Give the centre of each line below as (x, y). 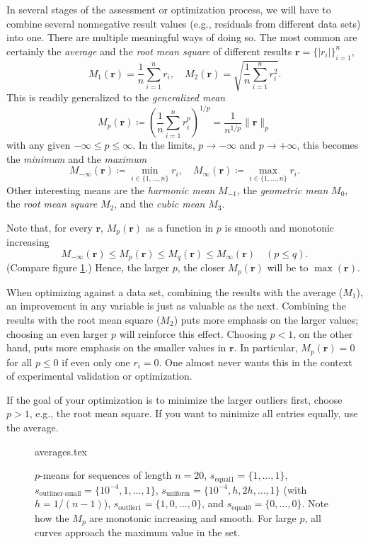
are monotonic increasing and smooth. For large (193, 517)
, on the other (323, 333)
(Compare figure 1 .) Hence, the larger (88, 267)
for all (19, 362)
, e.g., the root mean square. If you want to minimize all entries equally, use (194, 413)
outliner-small (60, 494)
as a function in (179, 227)
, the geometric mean (282, 189)
